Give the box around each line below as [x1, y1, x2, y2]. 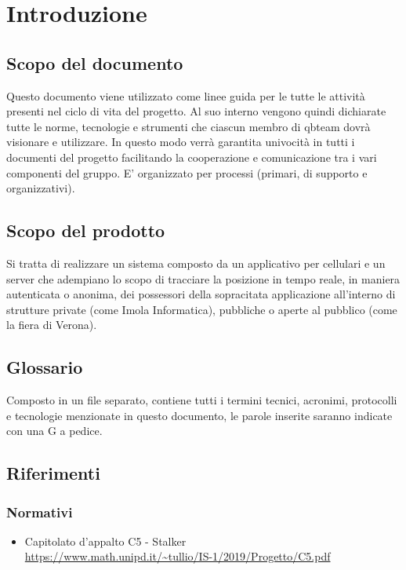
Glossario [6, 355, 83, 379]
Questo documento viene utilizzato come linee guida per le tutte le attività [6, 87, 365, 104]
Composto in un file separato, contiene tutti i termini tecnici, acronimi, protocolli [6, 392, 397, 408]
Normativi [6, 502, 73, 521]
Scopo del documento [6, 50, 183, 75]
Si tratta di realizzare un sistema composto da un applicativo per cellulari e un [6, 254, 386, 271]
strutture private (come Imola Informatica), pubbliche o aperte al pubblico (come [6, 301, 397, 317]
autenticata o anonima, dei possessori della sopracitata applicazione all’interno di [6, 286, 396, 302]
